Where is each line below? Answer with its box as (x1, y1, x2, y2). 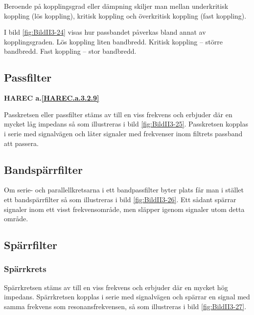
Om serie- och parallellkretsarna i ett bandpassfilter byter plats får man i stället (4, 185, 244, 195)
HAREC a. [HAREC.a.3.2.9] (4, 93, 99, 103)
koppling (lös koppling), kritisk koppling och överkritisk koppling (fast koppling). (4, 10, 247, 21)
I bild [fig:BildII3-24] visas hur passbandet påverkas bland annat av (4, 27, 206, 37)
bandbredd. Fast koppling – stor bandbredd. (4, 46, 137, 56)
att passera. (4, 138, 39, 148)
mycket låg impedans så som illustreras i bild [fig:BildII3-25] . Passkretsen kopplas (4, 119, 248, 129)
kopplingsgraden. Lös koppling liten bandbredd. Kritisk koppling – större (4, 36, 223, 46)
